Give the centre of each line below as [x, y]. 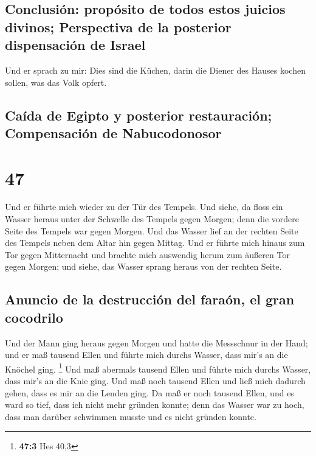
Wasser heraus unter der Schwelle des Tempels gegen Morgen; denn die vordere [152, 219]
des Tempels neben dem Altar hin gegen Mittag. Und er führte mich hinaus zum [155, 243]
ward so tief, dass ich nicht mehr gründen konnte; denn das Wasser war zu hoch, [155, 405]
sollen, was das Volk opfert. [56, 82]
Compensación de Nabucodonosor [113, 132]
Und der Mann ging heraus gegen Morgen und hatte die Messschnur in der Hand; [156, 342]
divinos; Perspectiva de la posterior [118, 26]
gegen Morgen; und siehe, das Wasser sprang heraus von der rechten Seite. [143, 266]
